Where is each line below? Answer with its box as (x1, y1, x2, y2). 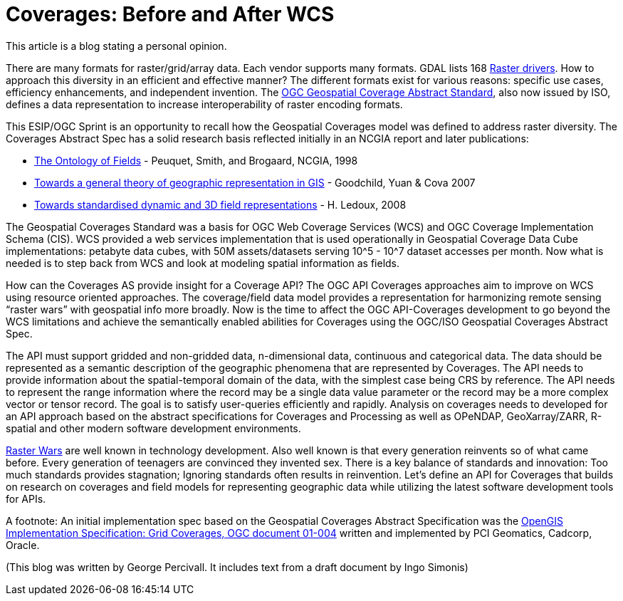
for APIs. (6, 492, 46, 505)
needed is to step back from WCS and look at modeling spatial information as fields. (6, 256, 400, 269)
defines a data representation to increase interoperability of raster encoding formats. (6, 98, 403, 110)
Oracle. (6, 538, 40, 551)
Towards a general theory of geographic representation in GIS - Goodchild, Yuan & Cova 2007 (34, 176, 476, 189)
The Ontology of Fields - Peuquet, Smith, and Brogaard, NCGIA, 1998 (34, 154, 358, 167)
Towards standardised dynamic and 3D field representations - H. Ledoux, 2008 (34, 198, 407, 211)
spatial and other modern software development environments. (6, 422, 301, 434)
